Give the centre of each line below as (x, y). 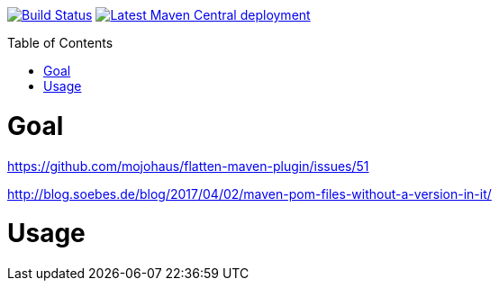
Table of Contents (60, 43)
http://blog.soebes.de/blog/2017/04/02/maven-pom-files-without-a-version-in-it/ (249, 193)
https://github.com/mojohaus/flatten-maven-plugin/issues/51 (188, 166)
